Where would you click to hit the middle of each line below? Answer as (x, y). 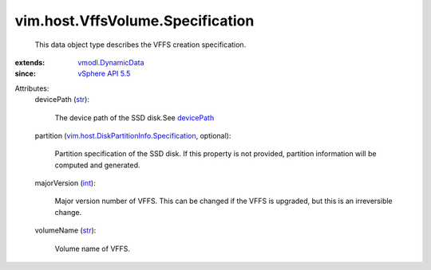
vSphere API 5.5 (104, 74)
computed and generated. (97, 165)
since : (25, 74)
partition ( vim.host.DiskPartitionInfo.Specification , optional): (133, 135)
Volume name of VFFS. (93, 248)
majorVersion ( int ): (65, 183)
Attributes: (32, 88)
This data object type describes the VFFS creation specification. (140, 45)
